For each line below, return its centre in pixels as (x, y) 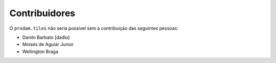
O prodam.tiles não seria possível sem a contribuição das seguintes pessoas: (94, 28)
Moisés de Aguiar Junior (48, 44)
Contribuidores (42, 13)
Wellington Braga (40, 51)
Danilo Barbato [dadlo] (46, 37)
